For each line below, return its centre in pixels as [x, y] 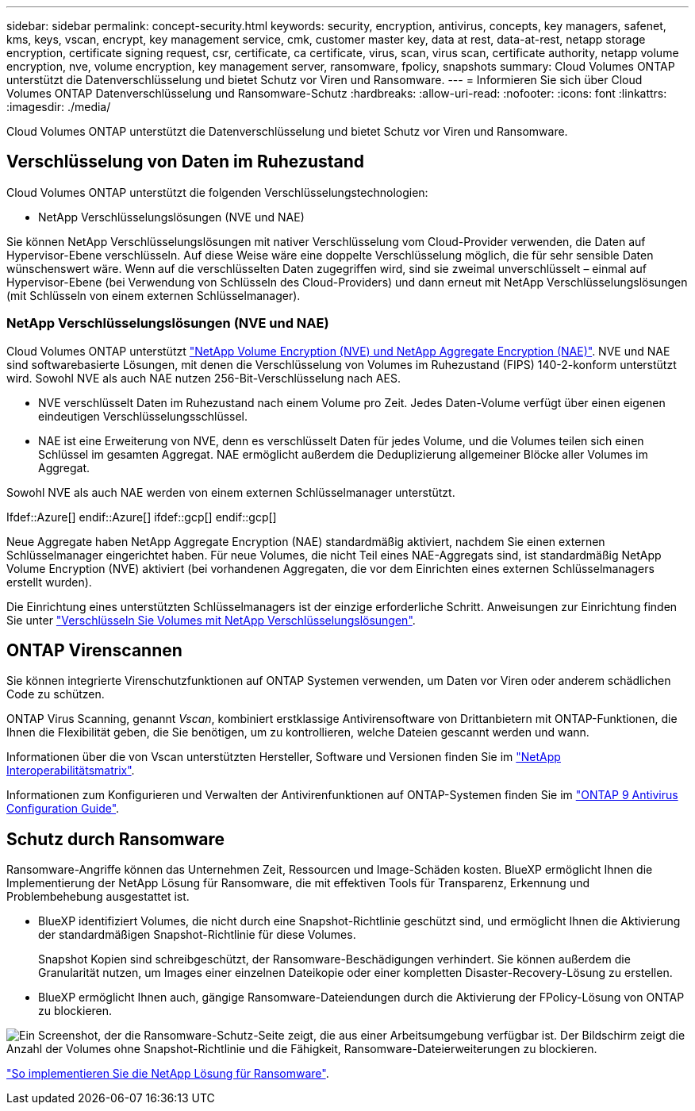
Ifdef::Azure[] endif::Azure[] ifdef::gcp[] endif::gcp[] [142, 517]
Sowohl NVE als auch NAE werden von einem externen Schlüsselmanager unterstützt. [231, 492]
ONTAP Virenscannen [94, 651]
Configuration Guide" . [63, 809]
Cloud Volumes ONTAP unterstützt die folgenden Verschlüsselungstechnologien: [217, 192]
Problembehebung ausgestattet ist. [98, 897]
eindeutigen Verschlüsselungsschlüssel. [143, 416]
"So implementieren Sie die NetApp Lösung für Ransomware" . [168, 1074]
